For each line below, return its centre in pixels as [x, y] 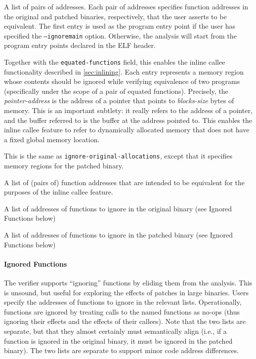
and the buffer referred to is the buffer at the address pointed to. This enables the [128, 120]
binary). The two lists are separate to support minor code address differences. [122, 350]
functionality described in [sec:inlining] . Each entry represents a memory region [124, 71]
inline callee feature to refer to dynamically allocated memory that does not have [127, 130]
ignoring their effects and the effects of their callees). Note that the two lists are [125, 321]
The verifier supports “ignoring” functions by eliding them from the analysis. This [128, 283]
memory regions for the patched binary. [64, 166]
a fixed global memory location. [52, 139]
